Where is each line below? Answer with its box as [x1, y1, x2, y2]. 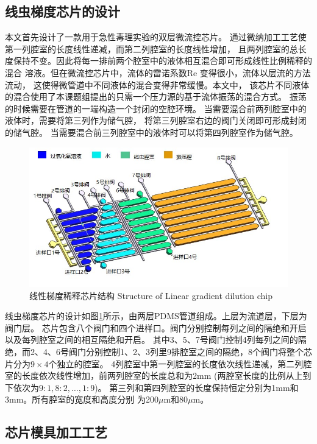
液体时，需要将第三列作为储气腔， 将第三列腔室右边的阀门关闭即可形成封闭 [5, 114, 307, 127]
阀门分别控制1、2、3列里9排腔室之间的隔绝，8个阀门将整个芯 [68, 345, 312, 358]
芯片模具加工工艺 [5, 423, 107, 442]
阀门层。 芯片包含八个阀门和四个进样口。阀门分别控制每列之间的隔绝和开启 [5, 321, 307, 334]
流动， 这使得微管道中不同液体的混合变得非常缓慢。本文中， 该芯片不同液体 [5, 78, 310, 91]
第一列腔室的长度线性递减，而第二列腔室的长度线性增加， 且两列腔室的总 [5, 42, 298, 55]
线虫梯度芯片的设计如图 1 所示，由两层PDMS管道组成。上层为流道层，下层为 [5, 309, 307, 322]
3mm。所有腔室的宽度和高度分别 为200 [5, 393, 158, 406]
